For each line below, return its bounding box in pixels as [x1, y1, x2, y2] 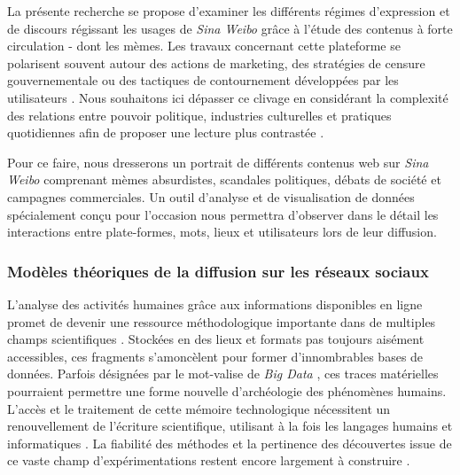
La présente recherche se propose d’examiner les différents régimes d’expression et [7, 2, 450, 19]
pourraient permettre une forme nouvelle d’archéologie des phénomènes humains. [7, 381, 447, 400]
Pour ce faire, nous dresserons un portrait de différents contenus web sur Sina [7, 152, 429, 171]
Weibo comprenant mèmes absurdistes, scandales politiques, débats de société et [7, 170, 441, 189]
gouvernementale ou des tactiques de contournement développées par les [7, 71, 399, 90]
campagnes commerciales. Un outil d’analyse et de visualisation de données [7, 187, 415, 206]
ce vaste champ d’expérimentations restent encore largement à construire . [7, 451, 410, 470]
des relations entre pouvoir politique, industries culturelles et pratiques [7, 105, 392, 124]
